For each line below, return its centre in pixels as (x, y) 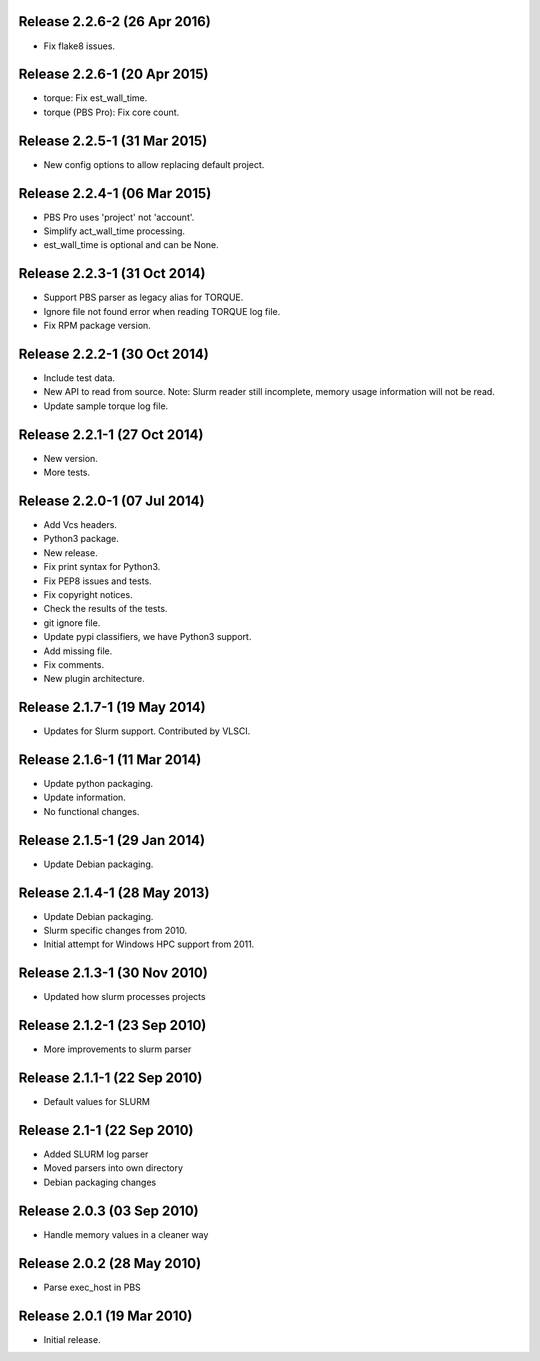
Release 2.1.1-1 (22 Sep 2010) (110, 1078)
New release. (71, 552)
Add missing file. (78, 651)
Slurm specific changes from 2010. (115, 931)
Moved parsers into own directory (113, 1168)
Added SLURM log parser (96, 1154)
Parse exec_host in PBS (92, 1287)
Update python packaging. (98, 784)
